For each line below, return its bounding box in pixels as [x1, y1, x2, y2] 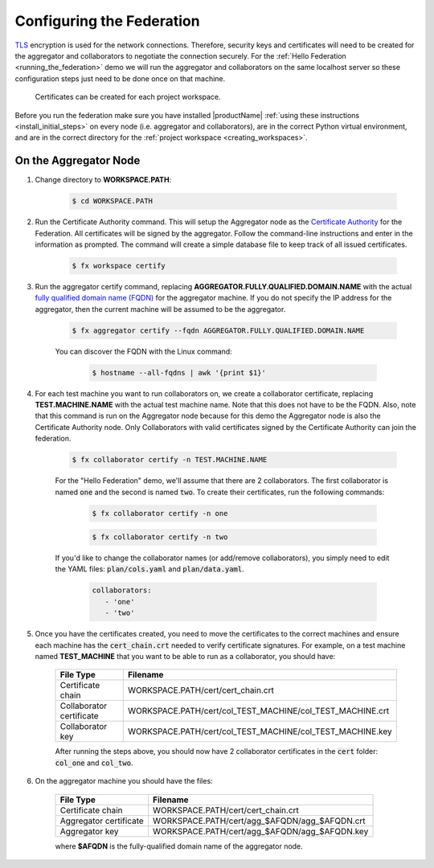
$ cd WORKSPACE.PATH [72, 197, 153, 206]
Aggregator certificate [59, 815, 144, 826]
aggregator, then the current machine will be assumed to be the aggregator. [35, 304, 286, 313]
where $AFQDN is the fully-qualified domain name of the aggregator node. [55, 841, 303, 851]
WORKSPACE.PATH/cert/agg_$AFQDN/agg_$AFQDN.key [153, 825, 369, 837]
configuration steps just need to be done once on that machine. [14, 73, 226, 84]
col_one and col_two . [55, 758, 133, 768]
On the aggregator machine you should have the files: [35, 776, 213, 786]
